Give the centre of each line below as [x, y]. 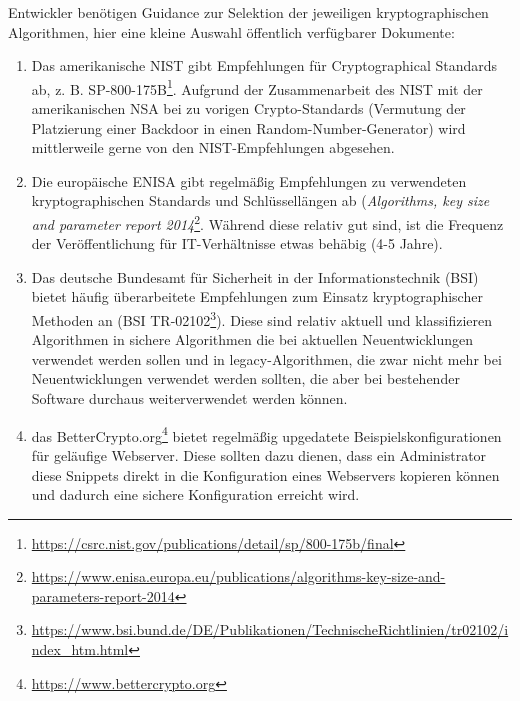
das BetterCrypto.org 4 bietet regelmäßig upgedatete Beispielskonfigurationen [266, 434]
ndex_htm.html [80, 649]
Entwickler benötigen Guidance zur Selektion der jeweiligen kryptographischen [248, 12]
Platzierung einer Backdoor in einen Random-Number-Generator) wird [248, 127]
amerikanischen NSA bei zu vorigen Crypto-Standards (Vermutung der [248, 108]
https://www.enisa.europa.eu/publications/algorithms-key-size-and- [238, 576]
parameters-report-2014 [103, 595]
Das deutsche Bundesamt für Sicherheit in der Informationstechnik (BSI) [255, 276]
